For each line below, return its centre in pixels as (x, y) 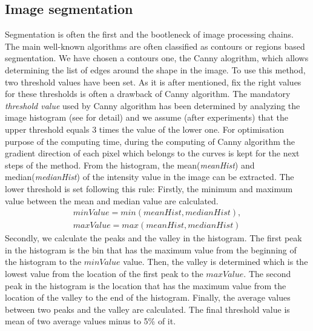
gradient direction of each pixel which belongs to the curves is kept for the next (152, 153)
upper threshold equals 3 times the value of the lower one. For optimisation (145, 129)
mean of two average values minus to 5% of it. (91, 321)
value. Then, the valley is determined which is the (216, 262)
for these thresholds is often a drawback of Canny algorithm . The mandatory (148, 94)
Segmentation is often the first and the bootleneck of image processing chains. (149, 34)
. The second (267, 273)
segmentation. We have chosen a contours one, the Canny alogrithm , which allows (157, 58)
